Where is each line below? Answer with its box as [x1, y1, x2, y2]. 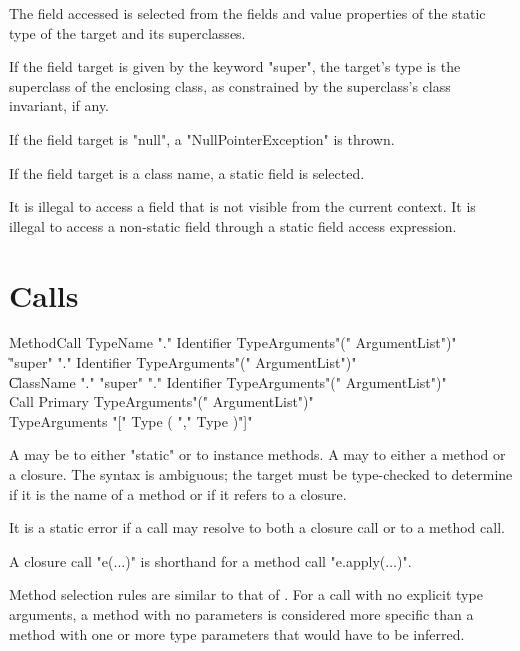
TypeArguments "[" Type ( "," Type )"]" [9, 410, 253, 431]
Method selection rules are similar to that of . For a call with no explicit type [9, 584, 483, 605]
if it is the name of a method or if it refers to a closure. [9, 483, 347, 504]
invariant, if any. [9, 95, 110, 116]
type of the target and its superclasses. [9, 22, 246, 43]
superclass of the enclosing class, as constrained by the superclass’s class [9, 75, 451, 96]
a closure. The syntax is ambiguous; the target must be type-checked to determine [9, 464, 513, 485]
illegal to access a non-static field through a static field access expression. [9, 215, 457, 236]
